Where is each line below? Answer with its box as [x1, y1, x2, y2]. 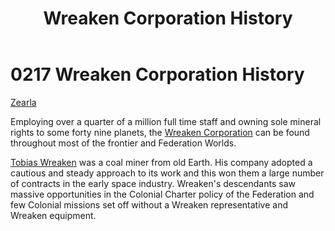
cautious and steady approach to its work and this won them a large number [10, 167, 325, 179]
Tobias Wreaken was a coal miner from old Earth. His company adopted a [10, 156, 313, 168]
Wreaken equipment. [10, 209, 97, 221]
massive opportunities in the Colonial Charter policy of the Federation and [10, 188, 315, 200]
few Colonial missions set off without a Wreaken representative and [10, 198, 288, 211]
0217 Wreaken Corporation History [10, 63, 305, 86]
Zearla [10, 96, 37, 108]
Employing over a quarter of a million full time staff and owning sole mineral [10, 115, 322, 127]
